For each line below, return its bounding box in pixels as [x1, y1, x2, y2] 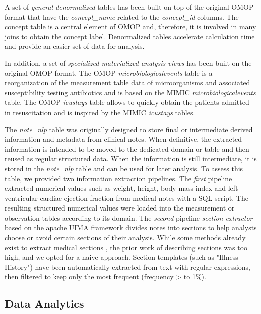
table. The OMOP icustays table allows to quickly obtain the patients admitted [5, 97, 249, 108]
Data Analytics [5, 296, 84, 311]
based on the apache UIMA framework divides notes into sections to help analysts [5, 222, 257, 233]
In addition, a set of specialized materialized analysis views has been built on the [5, 57, 252, 68]
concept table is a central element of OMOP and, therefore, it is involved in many [5, 21, 256, 32]
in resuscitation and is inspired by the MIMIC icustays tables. [5, 107, 195, 117]
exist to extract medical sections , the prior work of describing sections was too [5, 242, 248, 252]
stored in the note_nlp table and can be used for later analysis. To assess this [5, 163, 243, 173]
